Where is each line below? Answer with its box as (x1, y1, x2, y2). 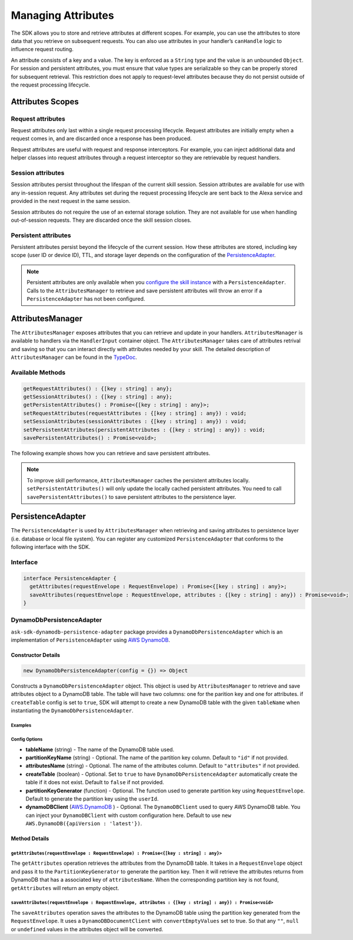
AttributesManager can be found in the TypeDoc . (11, 354, 138, 361)
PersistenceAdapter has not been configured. (26, 295, 145, 302)
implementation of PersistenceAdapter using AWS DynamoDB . (11, 636, 171, 644)
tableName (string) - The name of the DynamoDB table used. (25, 746, 175, 753)
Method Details (11, 835, 49, 842)
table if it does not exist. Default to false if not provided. (25, 779, 164, 786)
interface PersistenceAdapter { (23, 575, 117, 582)
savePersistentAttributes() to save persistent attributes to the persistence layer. (26, 493, 237, 500)
